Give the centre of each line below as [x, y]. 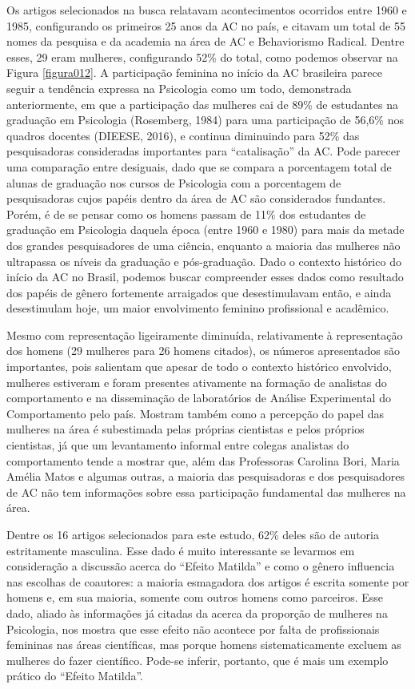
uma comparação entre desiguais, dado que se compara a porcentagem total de [199, 166]
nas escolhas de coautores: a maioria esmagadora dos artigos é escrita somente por [208, 581]
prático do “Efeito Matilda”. [75, 676]
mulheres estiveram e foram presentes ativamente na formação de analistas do [197, 382]
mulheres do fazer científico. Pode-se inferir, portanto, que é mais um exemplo [198, 660]
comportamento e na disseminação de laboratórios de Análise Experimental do [199, 398]
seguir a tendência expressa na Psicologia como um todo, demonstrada [179, 88]
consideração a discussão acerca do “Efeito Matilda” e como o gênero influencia [201, 566]
